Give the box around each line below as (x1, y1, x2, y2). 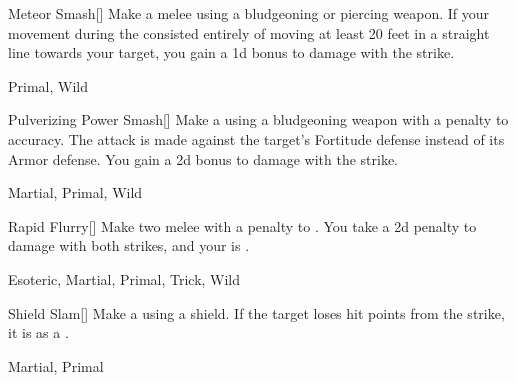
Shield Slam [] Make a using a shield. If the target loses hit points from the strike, (8, 302, 505, 323)
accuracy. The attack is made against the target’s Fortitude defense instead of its (8, 128, 505, 149)
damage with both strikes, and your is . (8, 235, 250, 256)
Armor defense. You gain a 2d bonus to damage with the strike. (8, 148, 399, 169)
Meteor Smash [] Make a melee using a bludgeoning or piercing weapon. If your (8, 3, 489, 23)
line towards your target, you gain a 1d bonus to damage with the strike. (8, 42, 455, 63)
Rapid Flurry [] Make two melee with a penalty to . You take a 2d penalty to (8, 215, 477, 236)
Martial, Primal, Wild (8, 182, 143, 203)
